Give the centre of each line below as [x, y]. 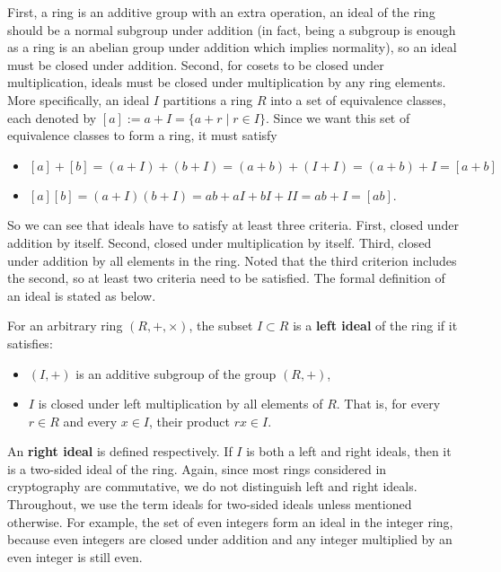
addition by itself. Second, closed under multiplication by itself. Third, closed [220, 242]
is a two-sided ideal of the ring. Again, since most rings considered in [197, 468]
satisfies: [30, 343]
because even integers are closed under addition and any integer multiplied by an [230, 539]
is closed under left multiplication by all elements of [180, 404]
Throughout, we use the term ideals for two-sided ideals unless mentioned [210, 504]
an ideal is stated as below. [82, 295]
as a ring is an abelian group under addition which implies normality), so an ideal [232, 47]
